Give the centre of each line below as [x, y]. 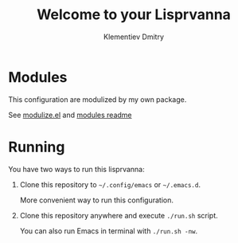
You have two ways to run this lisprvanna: [76, 169]
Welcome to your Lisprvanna [134, 15]
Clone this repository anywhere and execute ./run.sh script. [119, 215]
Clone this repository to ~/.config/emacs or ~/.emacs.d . [110, 184]
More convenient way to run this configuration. [96, 200]
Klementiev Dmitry [134, 37]
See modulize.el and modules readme [70, 115]
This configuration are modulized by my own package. [98, 99]
